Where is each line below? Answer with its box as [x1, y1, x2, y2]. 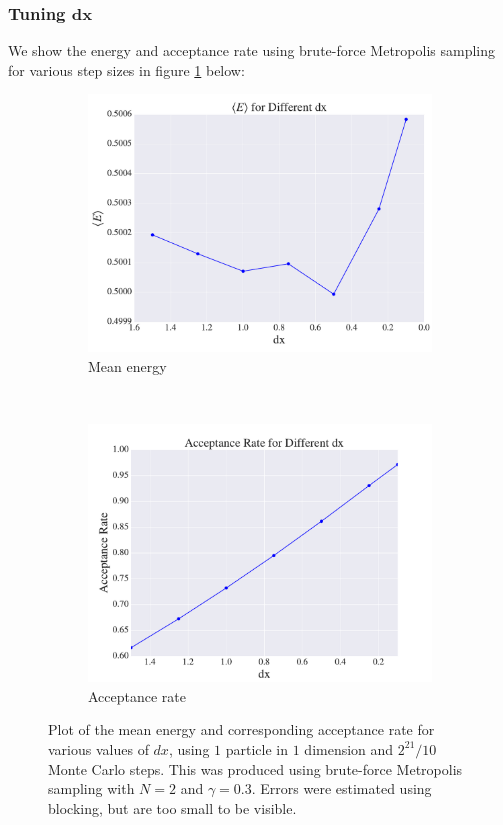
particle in [225, 738, 289, 759]
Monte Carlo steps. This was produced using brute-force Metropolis [48, 758, 463, 779]
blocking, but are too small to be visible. [48, 797, 297, 818]
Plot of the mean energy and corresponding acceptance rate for [48, 719, 435, 740]
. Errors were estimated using [251, 778, 432, 799]
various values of [48, 738, 149, 759]
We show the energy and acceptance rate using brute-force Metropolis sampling [8, 40, 495, 61]
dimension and [304, 738, 394, 759]
